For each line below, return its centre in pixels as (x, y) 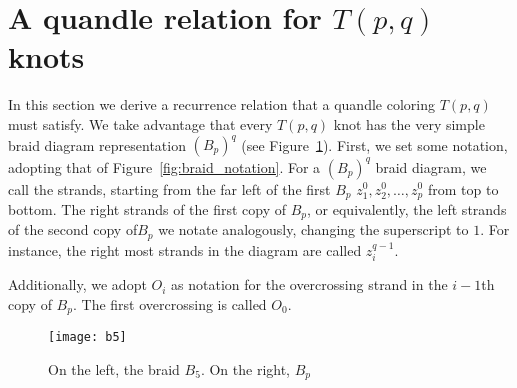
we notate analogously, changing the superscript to (313, 229)
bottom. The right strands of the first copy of (147, 208)
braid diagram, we (431, 166)
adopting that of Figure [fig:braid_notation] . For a (164, 166)
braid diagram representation (97, 144)
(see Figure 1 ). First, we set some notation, (374, 144)
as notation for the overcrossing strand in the (309, 284)
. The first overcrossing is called (169, 303)
